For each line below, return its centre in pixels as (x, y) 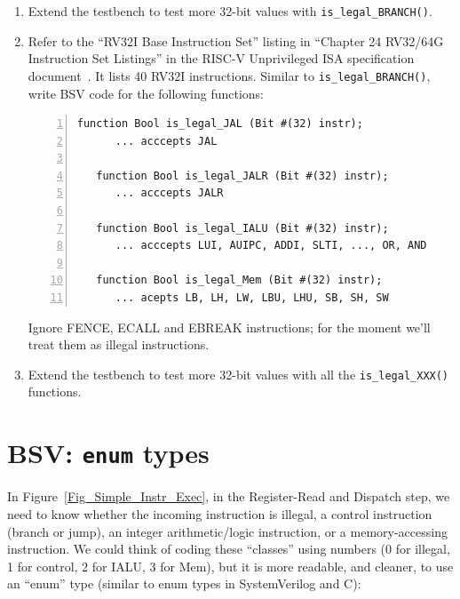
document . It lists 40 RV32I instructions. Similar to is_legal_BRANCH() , (229, 75)
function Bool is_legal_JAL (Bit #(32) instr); (220, 124)
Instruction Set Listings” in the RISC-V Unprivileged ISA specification (221, 58)
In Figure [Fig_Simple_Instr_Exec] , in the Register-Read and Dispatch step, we (229, 496)
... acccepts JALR (169, 193)
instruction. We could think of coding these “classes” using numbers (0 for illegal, (229, 549)
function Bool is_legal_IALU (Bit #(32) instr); (242, 228)
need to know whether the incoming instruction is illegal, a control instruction (220, 513)
